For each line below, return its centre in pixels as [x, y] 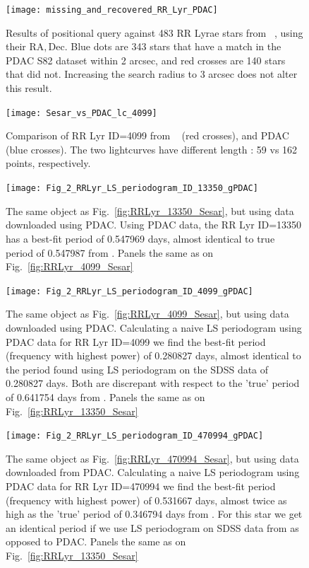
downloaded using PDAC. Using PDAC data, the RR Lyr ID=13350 [154, 225]
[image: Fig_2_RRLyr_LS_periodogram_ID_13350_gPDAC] [132, 189]
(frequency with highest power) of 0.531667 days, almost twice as [146, 500]
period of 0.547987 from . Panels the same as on [110, 252]
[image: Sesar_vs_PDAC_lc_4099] [81, 113]
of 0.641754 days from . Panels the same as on [105, 396]
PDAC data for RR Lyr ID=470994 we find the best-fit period [141, 486]
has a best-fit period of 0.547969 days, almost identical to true [140, 238]
